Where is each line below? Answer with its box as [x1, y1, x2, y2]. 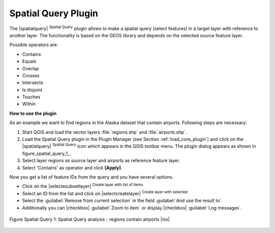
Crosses [22, 72, 40, 78]
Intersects [22, 79, 43, 86]
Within [22, 101, 36, 107]
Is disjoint [22, 86, 43, 93]
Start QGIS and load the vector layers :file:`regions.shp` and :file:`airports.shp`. [22, 129, 187, 135]
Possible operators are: [9, 42, 59, 48]
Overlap [22, 65, 39, 71]
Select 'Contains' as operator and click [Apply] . [22, 164, 122, 170]
